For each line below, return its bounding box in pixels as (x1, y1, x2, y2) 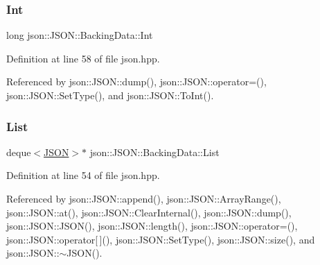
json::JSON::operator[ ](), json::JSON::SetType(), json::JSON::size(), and (6, 232, 315, 246)
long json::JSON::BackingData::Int (6, 28, 153, 42)
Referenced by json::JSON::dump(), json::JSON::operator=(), (6, 74, 267, 89)
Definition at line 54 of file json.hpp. (6, 168, 160, 182)
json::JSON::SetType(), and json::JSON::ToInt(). (6, 88, 214, 102)
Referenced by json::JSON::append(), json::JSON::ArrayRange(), (6, 191, 281, 205)
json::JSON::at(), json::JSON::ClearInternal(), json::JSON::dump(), (6, 205, 292, 219)
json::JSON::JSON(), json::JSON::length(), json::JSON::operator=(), (6, 219, 298, 233)
